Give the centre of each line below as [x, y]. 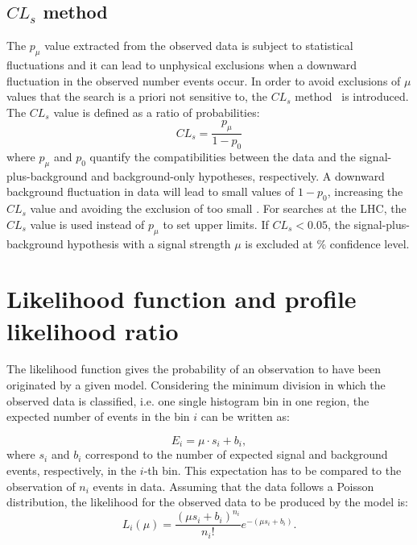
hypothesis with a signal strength [149, 243]
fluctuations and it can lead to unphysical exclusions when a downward [182, 64]
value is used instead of [87, 224]
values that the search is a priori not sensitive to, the [137, 96]
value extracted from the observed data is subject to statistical [199, 46]
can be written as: [245, 416]
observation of [41, 486]
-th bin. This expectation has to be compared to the [272, 470]
